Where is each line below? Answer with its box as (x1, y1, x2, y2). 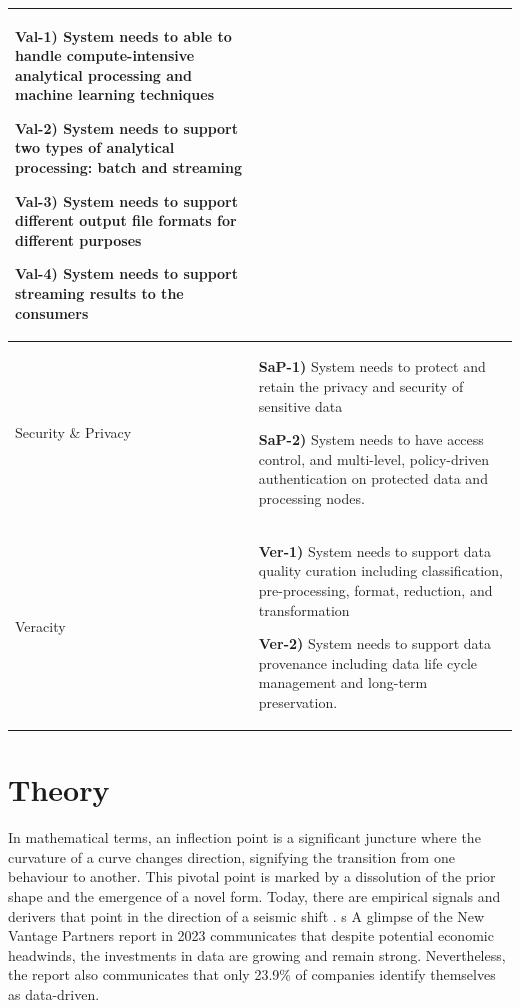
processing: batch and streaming (15, 157, 243, 178)
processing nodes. (258, 488, 365, 509)
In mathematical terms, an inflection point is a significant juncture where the (8, 827, 481, 848)
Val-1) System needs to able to (15, 25, 232, 46)
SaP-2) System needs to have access (258, 429, 484, 450)
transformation (258, 599, 350, 620)
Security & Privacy (15, 422, 132, 443)
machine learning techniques (15, 84, 214, 105)
